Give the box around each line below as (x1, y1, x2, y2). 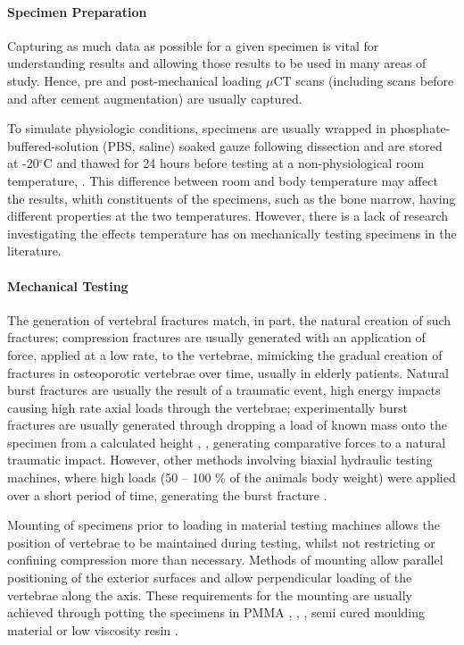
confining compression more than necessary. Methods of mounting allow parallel (7, 550, 443, 569)
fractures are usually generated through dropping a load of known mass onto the (7, 415, 447, 434)
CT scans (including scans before (273, 71, 454, 89)
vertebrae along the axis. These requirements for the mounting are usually (7, 585, 412, 604)
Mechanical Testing (7, 276, 128, 295)
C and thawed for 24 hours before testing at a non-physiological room (43, 154, 425, 172)
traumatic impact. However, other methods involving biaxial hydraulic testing (7, 450, 433, 469)
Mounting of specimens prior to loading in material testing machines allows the (7, 515, 441, 534)
